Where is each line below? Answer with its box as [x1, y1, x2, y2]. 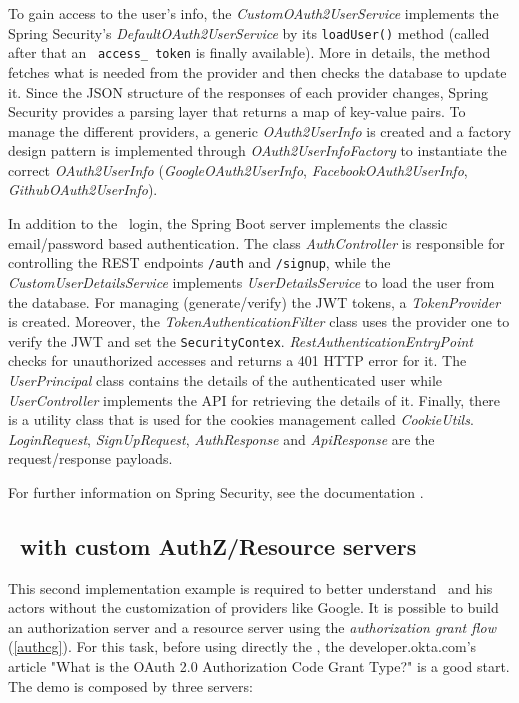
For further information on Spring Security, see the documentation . [8, 481, 424, 502]
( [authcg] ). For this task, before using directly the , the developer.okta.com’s [8, 636, 477, 657]
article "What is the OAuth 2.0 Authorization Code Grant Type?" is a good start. [8, 656, 510, 677]
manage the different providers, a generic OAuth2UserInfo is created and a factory [8, 120, 512, 141]
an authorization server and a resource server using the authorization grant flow [8, 616, 496, 637]
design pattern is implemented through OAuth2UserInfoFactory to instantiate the [8, 140, 507, 161]
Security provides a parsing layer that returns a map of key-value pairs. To [8, 101, 466, 122]
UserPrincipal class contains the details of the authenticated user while [8, 369, 443, 390]
